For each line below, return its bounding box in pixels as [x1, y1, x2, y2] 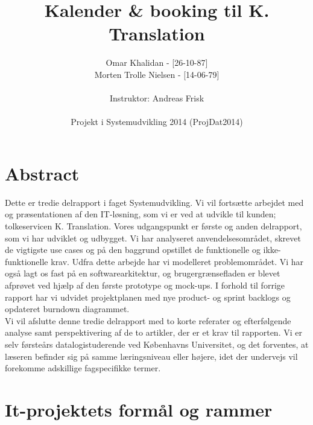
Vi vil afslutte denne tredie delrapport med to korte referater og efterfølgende [5, 314, 291, 327]
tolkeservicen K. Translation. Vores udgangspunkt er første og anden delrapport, [5, 220, 302, 232]
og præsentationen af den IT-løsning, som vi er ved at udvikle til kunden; [5, 208, 276, 220]
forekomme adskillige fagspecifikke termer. [5, 362, 161, 374]
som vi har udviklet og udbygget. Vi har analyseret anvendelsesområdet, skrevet [5, 231, 301, 244]
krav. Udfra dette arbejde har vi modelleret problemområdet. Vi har [51, 255, 304, 267]
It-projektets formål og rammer [5, 397, 273, 421]
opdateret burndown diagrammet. [5, 302, 130, 315]
